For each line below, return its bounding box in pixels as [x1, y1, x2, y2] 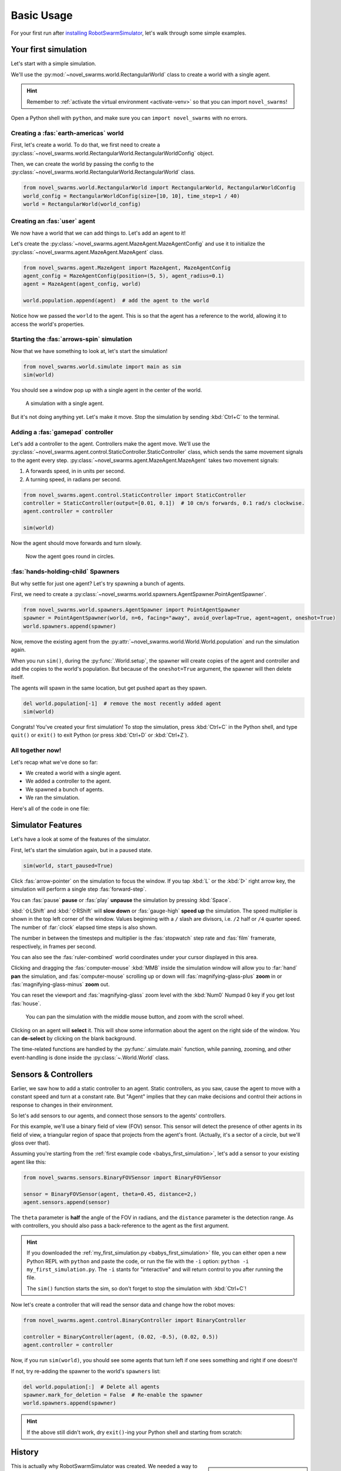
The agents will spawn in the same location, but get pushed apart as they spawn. [11, 684, 207, 691]
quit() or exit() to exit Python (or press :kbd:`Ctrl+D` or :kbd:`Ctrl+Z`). [11, 731, 189, 738]
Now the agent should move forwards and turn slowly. [11, 540, 142, 547]
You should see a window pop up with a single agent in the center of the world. [11, 387, 202, 394]
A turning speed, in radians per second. [25, 475, 121, 482]
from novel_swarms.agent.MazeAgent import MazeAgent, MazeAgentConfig [23, 264, 231, 271]
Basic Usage [11, 9, 73, 22]
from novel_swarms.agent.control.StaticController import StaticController [23, 491, 247, 498]
